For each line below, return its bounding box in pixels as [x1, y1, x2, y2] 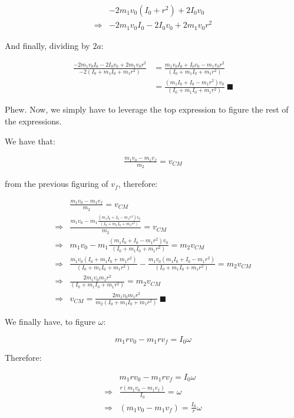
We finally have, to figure [5, 315, 96, 328]
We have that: [5, 134, 55, 147]
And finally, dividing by [5, 39, 90, 51]
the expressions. [5, 115, 62, 127]
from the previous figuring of [5, 177, 108, 190]
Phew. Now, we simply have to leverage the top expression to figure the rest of [5, 103, 289, 116]
